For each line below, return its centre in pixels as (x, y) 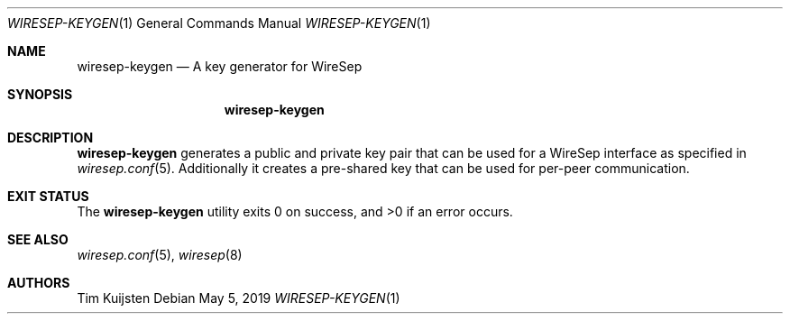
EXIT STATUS (48, 196)
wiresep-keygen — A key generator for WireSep (220, 66)
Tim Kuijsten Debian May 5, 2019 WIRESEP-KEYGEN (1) (239, 298)
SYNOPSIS (40, 94)
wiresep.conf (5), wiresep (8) (160, 255)
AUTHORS (39, 283)
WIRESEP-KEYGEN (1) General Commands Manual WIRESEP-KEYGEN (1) (219, 23)
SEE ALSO (38, 239)
